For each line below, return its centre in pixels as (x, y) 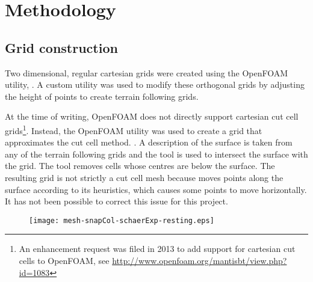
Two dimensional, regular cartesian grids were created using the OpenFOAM (147, 72)
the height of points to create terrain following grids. (102, 96)
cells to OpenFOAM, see (64, 261)
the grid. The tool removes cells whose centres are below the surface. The (140, 166)
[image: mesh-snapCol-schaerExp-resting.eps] (122, 220)
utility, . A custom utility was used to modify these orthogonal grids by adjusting (155, 84)
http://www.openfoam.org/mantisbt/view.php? (200, 261)
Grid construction (61, 47)
